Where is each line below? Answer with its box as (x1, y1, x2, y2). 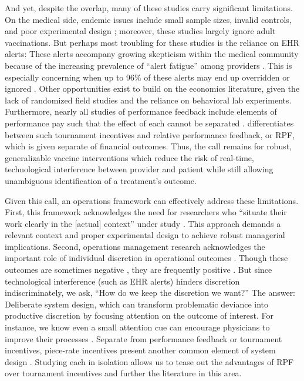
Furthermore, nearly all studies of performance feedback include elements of (5, 105, 277, 118)
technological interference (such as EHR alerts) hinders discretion (5, 275, 240, 287)
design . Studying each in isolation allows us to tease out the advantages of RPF (5, 355, 294, 367)
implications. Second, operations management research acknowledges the (5, 240, 265, 252)
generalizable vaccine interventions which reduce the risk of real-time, (5, 151, 254, 163)
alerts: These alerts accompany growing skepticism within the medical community (5, 48, 299, 60)
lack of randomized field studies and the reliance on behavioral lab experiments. (5, 93, 292, 106)
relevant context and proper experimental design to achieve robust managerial (5, 229, 285, 241)
